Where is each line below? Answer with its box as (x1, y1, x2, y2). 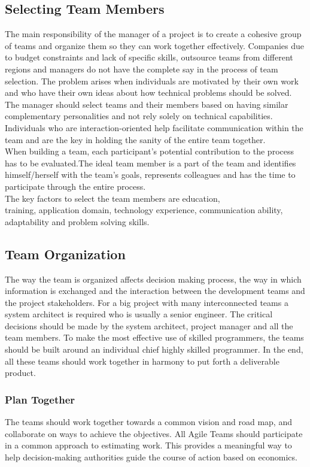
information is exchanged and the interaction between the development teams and (5, 284, 305, 297)
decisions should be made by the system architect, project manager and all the (5, 319, 293, 332)
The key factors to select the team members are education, (5, 192, 220, 204)
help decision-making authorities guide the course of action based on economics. (5, 450, 297, 463)
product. (5, 366, 36, 379)
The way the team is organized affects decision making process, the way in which (5, 272, 302, 285)
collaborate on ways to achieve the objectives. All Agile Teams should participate (5, 427, 303, 439)
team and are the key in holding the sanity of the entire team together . (5, 133, 266, 145)
